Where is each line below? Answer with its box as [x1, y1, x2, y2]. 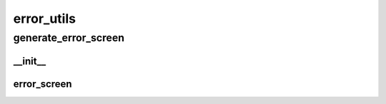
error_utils [13, 11, 76, 26]
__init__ [13, 55, 46, 67]
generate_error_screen [13, 31, 125, 44]
